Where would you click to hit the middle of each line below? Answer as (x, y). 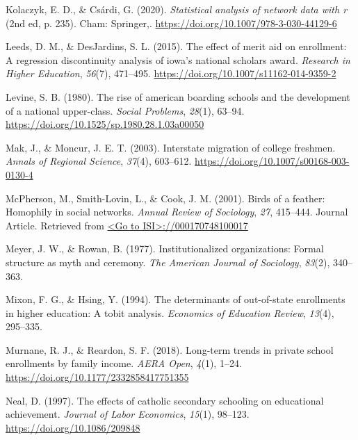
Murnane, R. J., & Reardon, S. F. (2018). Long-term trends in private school (170, 349)
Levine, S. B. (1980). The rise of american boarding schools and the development (178, 96)
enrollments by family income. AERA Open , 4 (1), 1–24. (124, 363)
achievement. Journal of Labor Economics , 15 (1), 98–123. (128, 414)
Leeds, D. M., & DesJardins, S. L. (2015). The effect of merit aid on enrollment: (176, 46)
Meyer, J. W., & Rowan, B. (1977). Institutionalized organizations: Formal (165, 248)
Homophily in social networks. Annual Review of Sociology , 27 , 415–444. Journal (177, 212)
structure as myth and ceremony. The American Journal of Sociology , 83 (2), (168, 262)
